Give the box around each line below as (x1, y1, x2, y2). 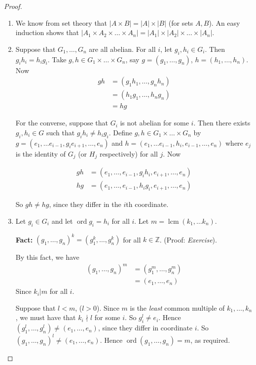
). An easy (209, 17, 240, 28)
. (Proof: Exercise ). (159, 234, 217, 244)
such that (46, 127, 75, 137)
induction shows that (15, 27, 79, 38)
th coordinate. (126, 199, 169, 209)
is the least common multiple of (130, 302, 225, 313)
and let (51, 215, 73, 226)
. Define (109, 127, 132, 137)
